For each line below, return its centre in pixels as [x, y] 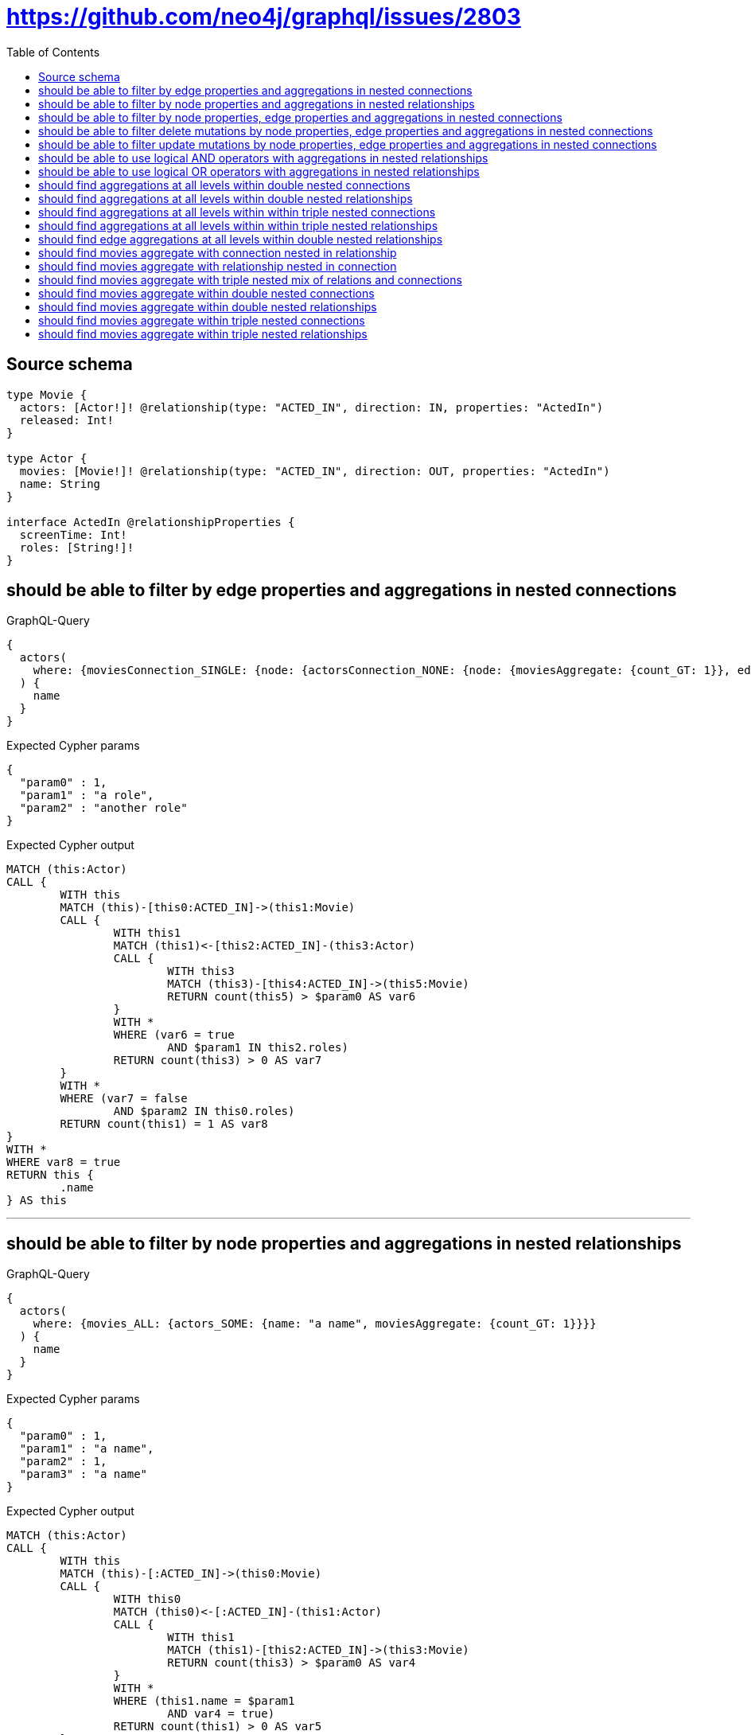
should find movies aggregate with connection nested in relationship [218, 252]
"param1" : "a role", [87, 795]
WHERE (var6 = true [174, 1035]
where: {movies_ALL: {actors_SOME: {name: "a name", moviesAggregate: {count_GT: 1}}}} [315, 1324]
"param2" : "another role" [103, 808]
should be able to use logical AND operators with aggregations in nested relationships [263, 158]
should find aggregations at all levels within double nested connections [224, 185]
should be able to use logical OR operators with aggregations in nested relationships [259, 171]
